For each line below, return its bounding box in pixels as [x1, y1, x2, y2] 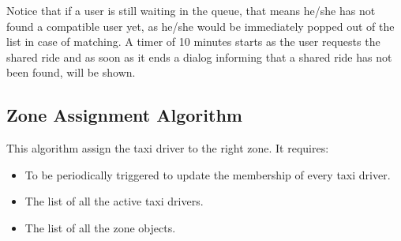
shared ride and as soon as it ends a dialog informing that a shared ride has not [6, 48, 392, 65]
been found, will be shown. [6, 64, 136, 81]
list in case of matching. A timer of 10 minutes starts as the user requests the [6, 33, 380, 50]
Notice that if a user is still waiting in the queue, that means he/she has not [6, 2, 376, 18]
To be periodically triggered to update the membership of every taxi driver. [24, 166, 391, 183]
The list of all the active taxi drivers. [24, 193, 204, 209]
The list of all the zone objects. [24, 219, 176, 235]
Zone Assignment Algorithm [6, 103, 242, 127]
